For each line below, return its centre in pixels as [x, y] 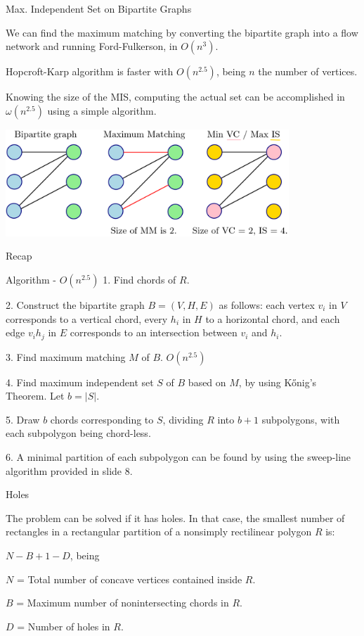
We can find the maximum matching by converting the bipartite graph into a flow [182, 32]
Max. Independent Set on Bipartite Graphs [99, 8]
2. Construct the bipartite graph [75, 304]
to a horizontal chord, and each [273, 318]
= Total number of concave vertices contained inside [129, 579]
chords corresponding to [102, 419]
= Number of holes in [64, 626]
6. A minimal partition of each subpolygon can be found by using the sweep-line [178, 456]
